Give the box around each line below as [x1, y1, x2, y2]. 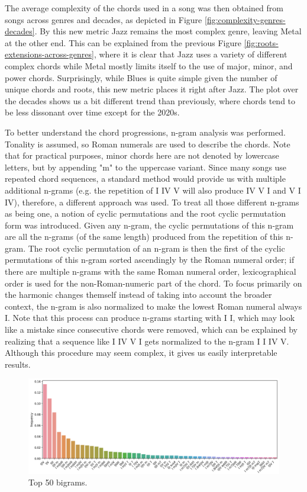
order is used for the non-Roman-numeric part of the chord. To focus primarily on [5, 276, 302, 289]
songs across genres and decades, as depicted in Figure [5, 13, 202, 25]
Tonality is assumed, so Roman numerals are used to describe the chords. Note [5, 137, 290, 150]
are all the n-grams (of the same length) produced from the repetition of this [5, 230, 283, 243]
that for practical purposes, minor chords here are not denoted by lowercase [5, 149, 279, 162]
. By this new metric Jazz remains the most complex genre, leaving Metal [34, 25, 302, 37]
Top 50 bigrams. [28, 476, 88, 488]
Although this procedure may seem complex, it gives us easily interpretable [5, 346, 277, 359]
